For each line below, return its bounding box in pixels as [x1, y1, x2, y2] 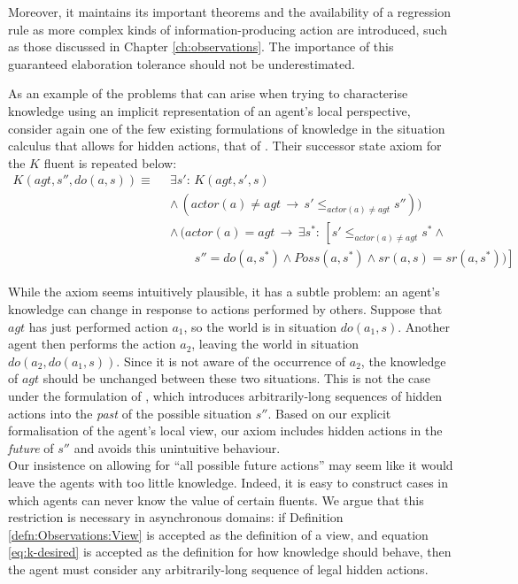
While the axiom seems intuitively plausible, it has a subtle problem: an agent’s [8, 282, 440, 301]
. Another [398, 317, 450, 335]
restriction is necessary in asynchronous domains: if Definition [8, 508, 344, 526]
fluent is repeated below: [43, 153, 177, 172]
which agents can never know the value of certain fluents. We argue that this [8, 490, 424, 509]
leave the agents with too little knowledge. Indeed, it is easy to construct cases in [8, 473, 449, 491]
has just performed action [28, 317, 168, 335]
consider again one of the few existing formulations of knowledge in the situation [8, 119, 445, 137]
